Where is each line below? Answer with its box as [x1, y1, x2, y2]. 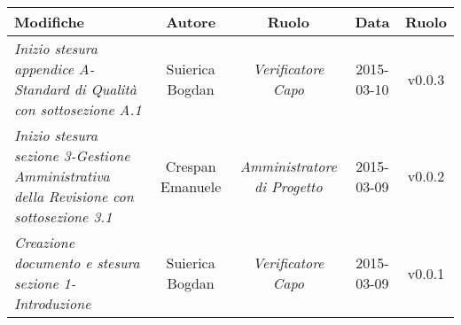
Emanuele [160, 175, 222, 197]
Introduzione [14, 293, 91, 313]
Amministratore [239, 155, 337, 176]
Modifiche [14, 12, 85, 32]
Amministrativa [14, 166, 110, 186]
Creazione [14, 232, 75, 252]
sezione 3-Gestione [14, 145, 130, 166]
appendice [14, 58, 74, 79]
